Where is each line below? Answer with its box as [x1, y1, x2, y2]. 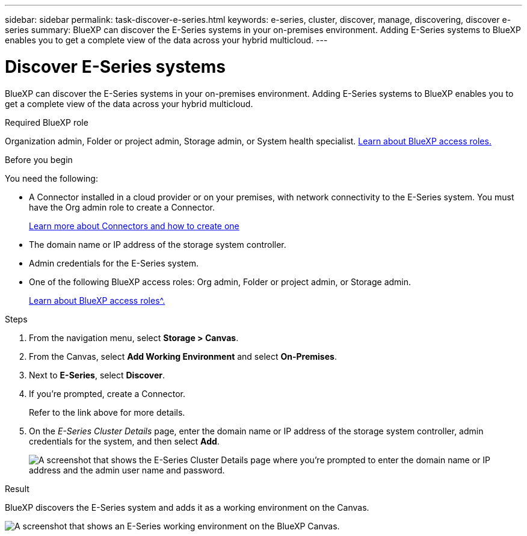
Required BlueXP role [5, 117, 88, 128]
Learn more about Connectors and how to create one [29, 220, 239, 231]
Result [5, 483, 29, 494]
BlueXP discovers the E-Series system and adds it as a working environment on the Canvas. [5, 502, 369, 513]
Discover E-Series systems [5, 56, 226, 77]
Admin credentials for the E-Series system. [29, 257, 199, 268]
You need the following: [5, 173, 98, 183]
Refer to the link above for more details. [29, 407, 185, 417]
